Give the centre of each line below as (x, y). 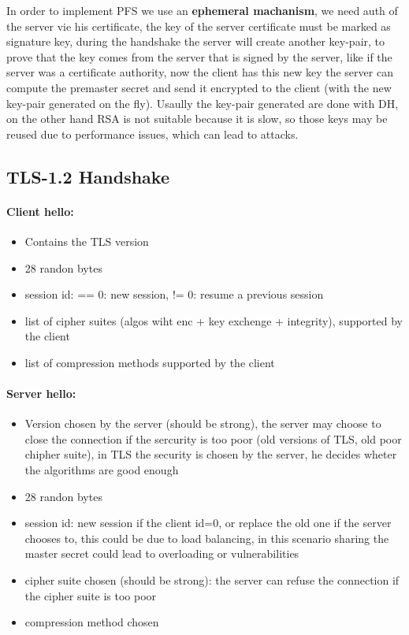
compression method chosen (92, 622)
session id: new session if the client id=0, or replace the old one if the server (208, 523)
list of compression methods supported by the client (150, 362)
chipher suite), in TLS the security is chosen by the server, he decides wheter (211, 454)
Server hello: (41, 394)
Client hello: (40, 211)
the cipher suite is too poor (91, 595)
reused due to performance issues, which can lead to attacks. (152, 134)
